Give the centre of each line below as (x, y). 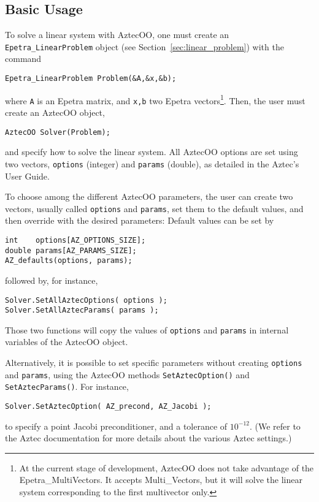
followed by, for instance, (52, 280)
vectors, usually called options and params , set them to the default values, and (154, 208)
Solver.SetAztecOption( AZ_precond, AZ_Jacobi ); (108, 407)
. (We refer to (275, 426)
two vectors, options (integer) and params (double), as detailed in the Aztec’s (152, 163)
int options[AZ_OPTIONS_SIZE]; (75, 240)
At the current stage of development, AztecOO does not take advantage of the (167, 467)
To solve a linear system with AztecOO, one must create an (117, 35)
